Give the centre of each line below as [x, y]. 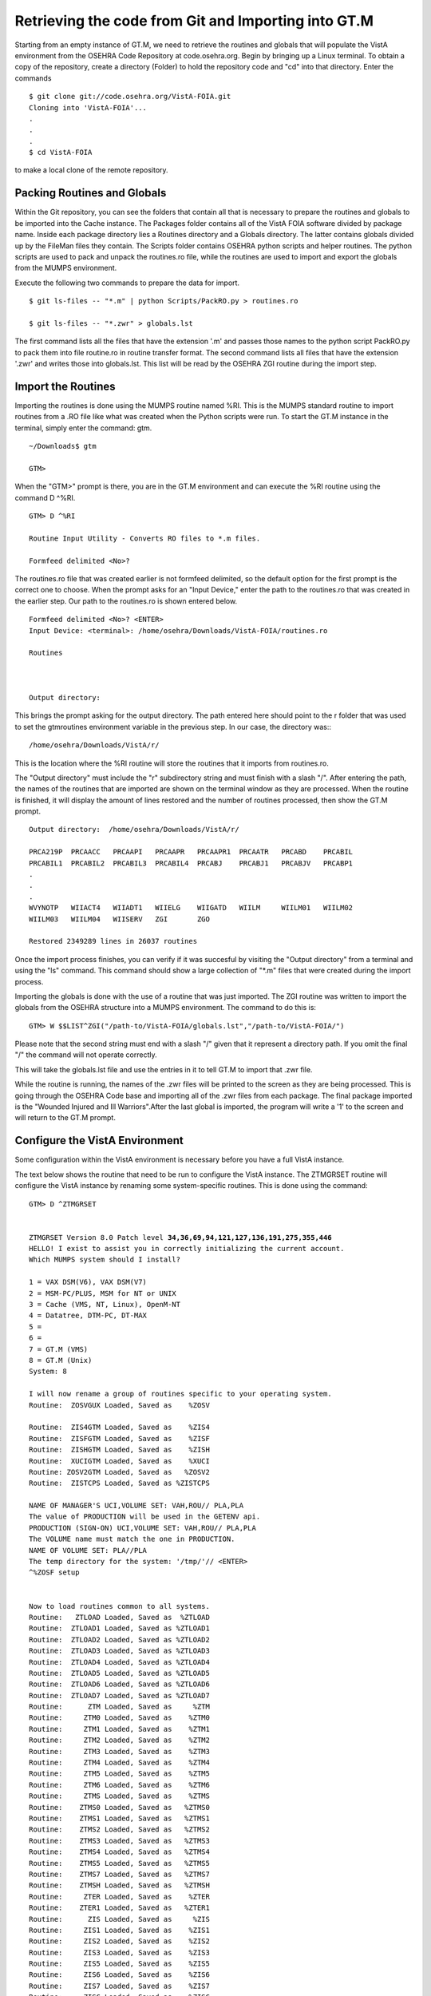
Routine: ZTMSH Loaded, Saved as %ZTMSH [120, 1885]
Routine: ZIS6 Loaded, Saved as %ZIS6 [120, 1975]
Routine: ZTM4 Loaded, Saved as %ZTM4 [120, 1763]
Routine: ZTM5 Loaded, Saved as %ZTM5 [120, 1774]
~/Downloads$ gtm [63, 446]
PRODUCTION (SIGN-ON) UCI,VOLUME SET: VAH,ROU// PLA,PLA [143, 1528]
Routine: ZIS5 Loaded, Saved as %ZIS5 [120, 1964]
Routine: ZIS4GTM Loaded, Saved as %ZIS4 [120, 1428]
